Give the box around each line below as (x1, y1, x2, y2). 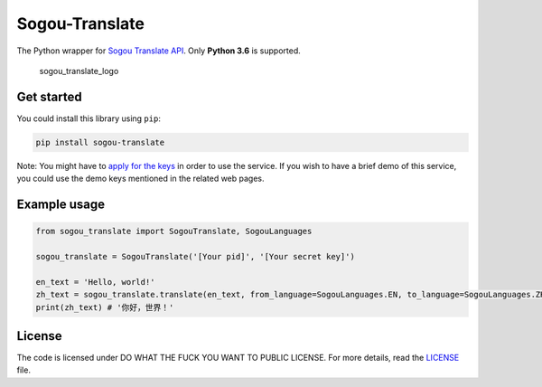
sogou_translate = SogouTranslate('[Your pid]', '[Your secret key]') (35, 251, 356, 261)
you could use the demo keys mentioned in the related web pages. (16, 173, 266, 184)
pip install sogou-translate (35, 137, 165, 147)
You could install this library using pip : (16, 113, 162, 124)
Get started (16, 89, 82, 104)
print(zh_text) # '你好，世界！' (35, 302, 174, 312)
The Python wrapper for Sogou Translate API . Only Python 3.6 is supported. (16, 45, 302, 56)
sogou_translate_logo (39, 65, 119, 76)
